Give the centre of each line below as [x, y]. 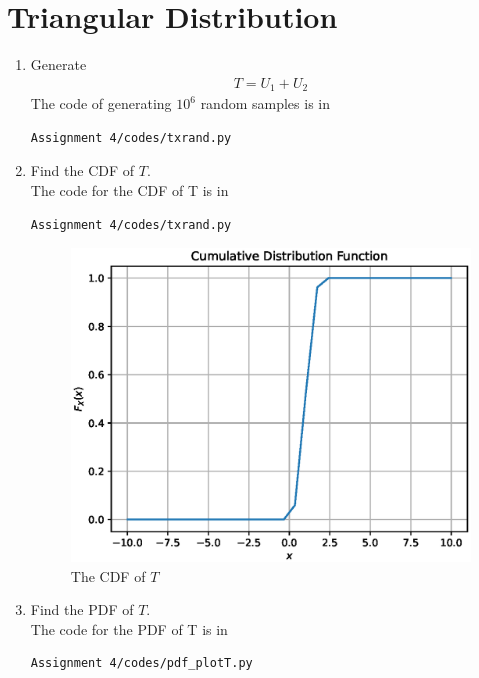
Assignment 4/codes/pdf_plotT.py [141, 663]
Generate [58, 64]
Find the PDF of [82, 609]
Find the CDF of [82, 170]
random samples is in [265, 103]
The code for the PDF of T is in [129, 628]
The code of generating [101, 103]
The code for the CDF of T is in [129, 189]
